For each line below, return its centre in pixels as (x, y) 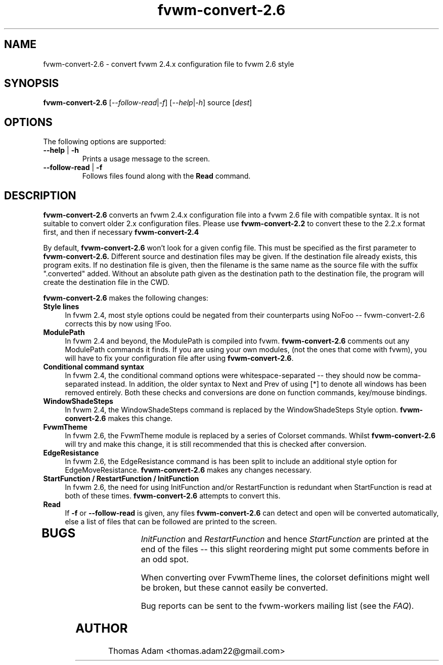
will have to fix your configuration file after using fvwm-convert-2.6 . (179, 358)
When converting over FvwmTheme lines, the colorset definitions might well (285, 578)
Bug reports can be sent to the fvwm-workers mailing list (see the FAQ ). (277, 606)
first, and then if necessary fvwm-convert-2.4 (121, 232)
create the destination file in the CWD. (106, 282)
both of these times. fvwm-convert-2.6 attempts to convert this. (173, 496)
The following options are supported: (105, 142)
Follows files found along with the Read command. (166, 176)
